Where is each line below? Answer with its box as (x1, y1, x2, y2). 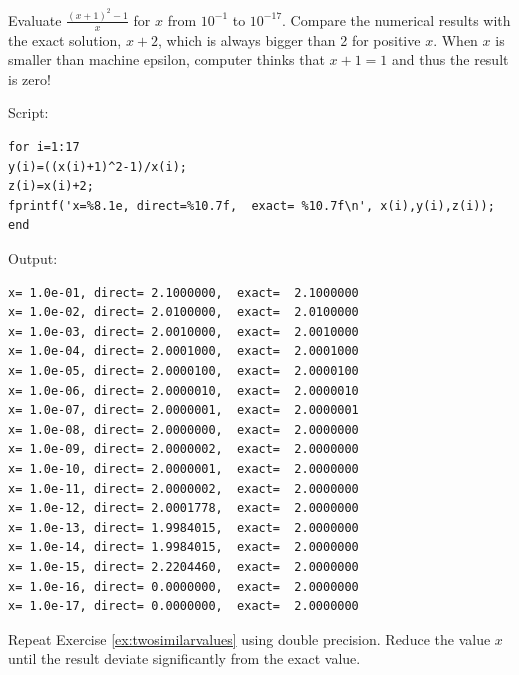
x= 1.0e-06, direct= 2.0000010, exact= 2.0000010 (8, 383, 359, 398)
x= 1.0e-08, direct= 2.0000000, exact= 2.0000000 (8, 422, 359, 437)
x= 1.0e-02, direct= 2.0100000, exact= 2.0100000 (8, 305, 359, 320)
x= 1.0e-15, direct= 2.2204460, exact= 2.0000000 (8, 559, 359, 574)
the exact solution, (8, 29, 122, 50)
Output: (8, 248, 58, 269)
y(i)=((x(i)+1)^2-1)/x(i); (8, 159, 187, 174)
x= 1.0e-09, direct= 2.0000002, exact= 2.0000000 (8, 442, 359, 457)
